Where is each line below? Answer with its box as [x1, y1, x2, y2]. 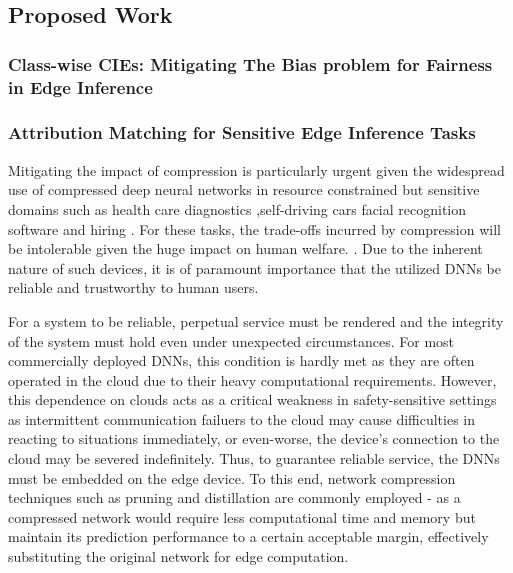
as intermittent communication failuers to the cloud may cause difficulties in [8, 408, 476, 429]
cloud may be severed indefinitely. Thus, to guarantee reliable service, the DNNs [8, 448, 500, 469]
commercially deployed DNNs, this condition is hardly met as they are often [8, 350, 475, 371]
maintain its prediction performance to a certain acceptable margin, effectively [8, 526, 489, 547]
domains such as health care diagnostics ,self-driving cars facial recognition [8, 198, 467, 219]
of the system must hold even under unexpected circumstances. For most [8, 330, 455, 351]
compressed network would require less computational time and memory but [8, 506, 476, 527]
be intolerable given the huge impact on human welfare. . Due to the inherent [8, 238, 483, 259]
